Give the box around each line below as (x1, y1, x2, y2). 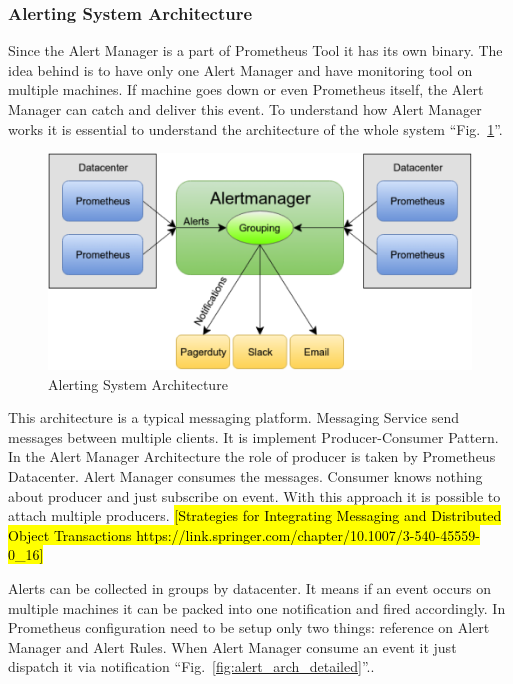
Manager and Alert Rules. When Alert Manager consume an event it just (8, 636, 457, 657)
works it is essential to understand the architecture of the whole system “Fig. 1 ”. (8, 118, 503, 139)
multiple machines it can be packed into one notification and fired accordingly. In (8, 597, 506, 618)
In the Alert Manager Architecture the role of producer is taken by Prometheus (8, 446, 496, 467)
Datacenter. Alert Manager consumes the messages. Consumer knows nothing (8, 465, 483, 486)
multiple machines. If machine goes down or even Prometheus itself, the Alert (8, 79, 484, 100)
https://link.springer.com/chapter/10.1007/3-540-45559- (136, 524, 480, 545)
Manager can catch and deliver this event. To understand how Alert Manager (8, 99, 482, 119)
